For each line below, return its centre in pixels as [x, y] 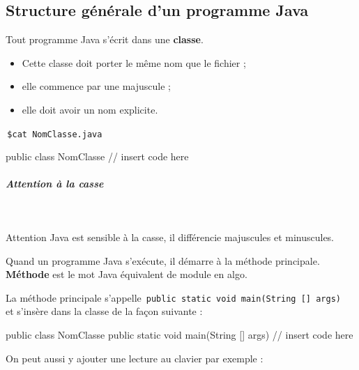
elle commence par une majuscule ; [96, 86]
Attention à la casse [55, 184]
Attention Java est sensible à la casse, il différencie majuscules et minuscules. [170, 237]
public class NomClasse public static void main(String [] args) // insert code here [179, 335]
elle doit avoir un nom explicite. [90, 109]
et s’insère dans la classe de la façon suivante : [104, 311]
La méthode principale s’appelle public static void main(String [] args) [173, 297]
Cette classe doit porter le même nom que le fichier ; [134, 62]
